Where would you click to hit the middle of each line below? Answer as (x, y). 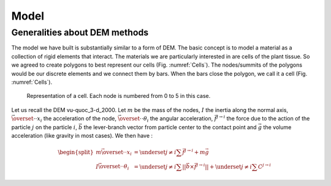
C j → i (264, 166)
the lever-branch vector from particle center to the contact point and (170, 127)
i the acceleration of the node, (78, 119)
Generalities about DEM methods (80, 32)
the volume (277, 127)
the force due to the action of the (268, 119)
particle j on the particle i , (44, 127)
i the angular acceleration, (180, 119)
